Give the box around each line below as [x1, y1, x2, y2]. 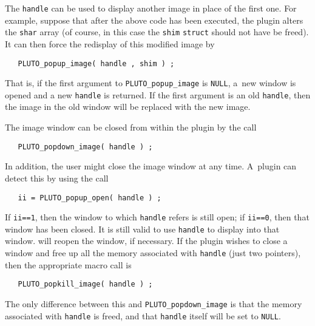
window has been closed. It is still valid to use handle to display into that [5, 222, 280, 235]
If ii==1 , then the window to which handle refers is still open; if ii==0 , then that [5, 211, 310, 223]
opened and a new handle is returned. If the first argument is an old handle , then [5, 88, 311, 101]
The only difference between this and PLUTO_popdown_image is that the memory [5, 297, 302, 310]
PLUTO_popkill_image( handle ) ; [18, 280, 153, 289]
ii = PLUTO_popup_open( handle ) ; [18, 193, 161, 202]
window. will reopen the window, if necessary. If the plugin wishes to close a [5, 234, 288, 247]
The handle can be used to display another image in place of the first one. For [5, 2, 297, 14]
